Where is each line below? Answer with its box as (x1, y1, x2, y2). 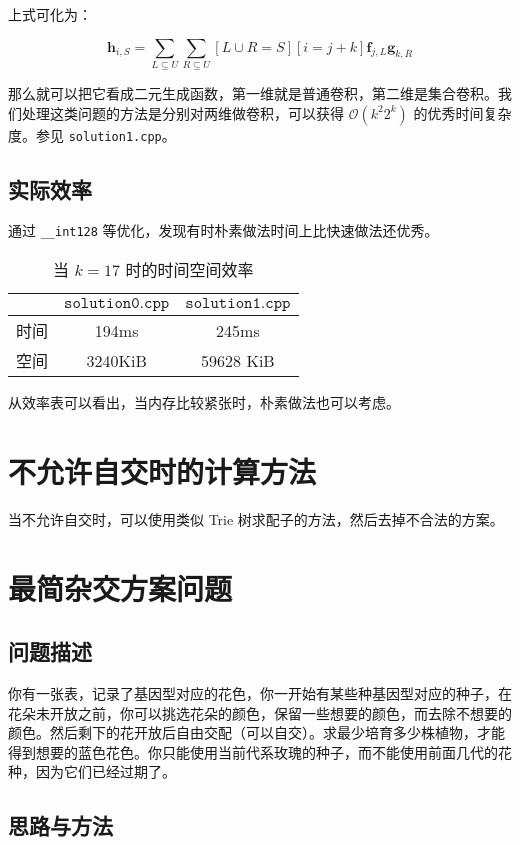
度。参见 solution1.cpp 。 (8, 124, 176, 145)
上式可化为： (8, 4, 92, 24)
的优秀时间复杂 (413, 102, 512, 123)
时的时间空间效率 (125, 258, 254, 282)
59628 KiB (201, 348, 275, 372)
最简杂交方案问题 (8, 567, 233, 608)
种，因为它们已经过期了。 (8, 761, 176, 782)
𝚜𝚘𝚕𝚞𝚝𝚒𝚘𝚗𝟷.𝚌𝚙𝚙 (185, 295, 291, 312)
